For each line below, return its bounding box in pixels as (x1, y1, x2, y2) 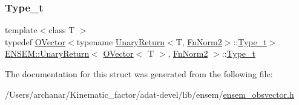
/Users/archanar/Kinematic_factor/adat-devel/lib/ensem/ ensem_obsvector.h (5, 87, 294, 100)
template (5, 24, 38, 36)
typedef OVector (5, 35, 66, 48)
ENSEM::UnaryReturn (5, 47, 90, 60)
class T (48, 24, 75, 36)
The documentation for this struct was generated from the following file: (5, 68, 273, 80)
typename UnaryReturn (76, 35, 165, 48)
